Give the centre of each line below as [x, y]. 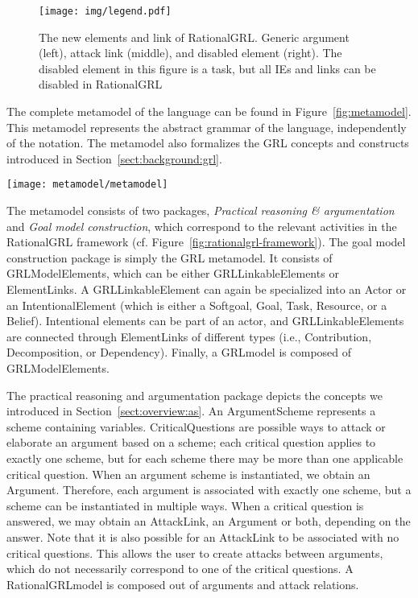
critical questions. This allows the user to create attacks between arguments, [195, 553]
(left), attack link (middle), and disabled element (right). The [190, 53]
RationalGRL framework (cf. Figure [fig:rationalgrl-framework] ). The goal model [206, 242]
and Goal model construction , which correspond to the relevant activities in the [202, 226]
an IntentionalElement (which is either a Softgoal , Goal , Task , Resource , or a [197, 305]
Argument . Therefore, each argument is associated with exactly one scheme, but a [209, 490]
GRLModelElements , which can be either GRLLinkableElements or [173, 273]
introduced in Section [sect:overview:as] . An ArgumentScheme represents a [191, 411]
